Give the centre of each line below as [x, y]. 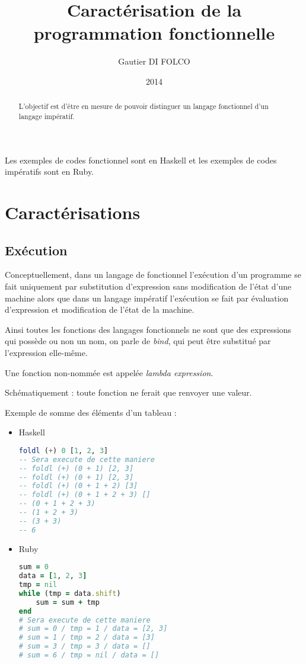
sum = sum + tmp [68, 602]
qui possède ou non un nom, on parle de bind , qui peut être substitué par [138, 341]
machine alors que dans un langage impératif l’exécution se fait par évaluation [147, 298]
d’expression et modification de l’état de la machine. [100, 309]
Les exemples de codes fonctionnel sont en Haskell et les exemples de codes [141, 160]
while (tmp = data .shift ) [70, 593]
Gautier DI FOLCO [154, 61]
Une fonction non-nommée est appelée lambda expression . [109, 372]
